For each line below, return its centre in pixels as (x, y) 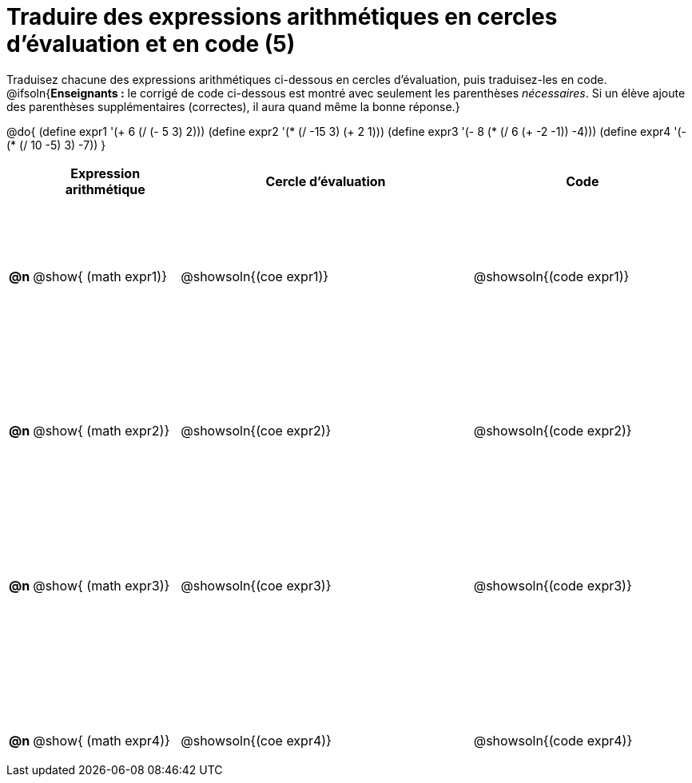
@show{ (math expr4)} (101, 740)
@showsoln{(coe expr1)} (255, 276)
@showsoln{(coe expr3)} (256, 585)
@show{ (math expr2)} (101, 431)
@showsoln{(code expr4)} (553, 740)
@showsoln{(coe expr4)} (256, 740)
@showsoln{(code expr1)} (551, 276)
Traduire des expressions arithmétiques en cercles (282, 17)
